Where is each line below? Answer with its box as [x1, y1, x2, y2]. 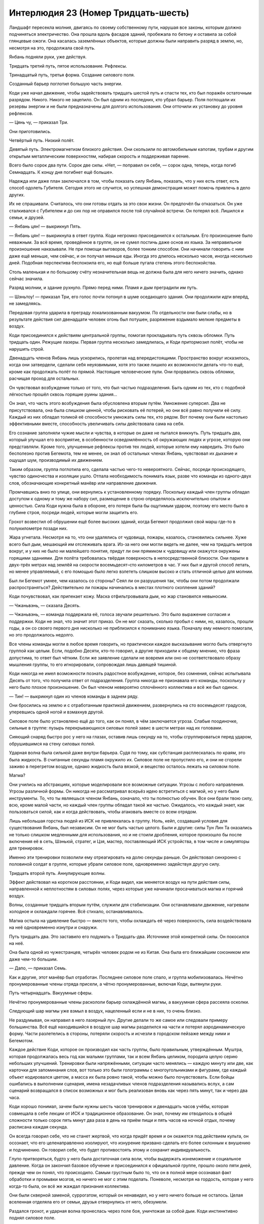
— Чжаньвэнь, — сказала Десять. [9, 602, 81, 608]
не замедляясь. [9, 301, 42, 306]
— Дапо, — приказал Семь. [9, 965, 67, 971]
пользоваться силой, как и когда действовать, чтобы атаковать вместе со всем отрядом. [9, 809, 198, 815]
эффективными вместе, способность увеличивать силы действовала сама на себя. [9, 421, 185, 427]
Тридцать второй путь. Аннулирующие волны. [9, 870, 106, 876]
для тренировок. [9, 845, 44, 851]
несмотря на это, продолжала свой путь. [9, 45, 95, 51]
